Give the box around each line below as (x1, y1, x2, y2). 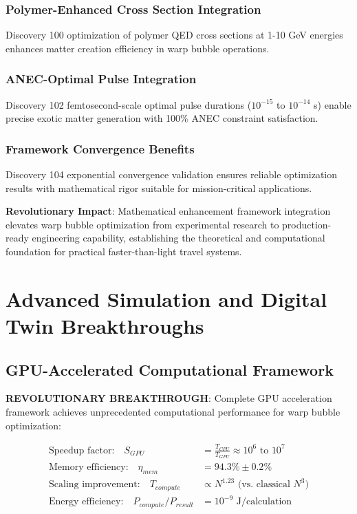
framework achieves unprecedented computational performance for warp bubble (6, 404, 340, 418)
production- (282, 217, 332, 231)
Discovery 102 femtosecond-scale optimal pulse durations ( (6, 97, 252, 111)
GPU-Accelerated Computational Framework (6, 358, 334, 380)
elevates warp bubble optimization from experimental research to (6, 217, 279, 231)
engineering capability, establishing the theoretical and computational (32, 231, 325, 245)
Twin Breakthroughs (6, 311, 204, 339)
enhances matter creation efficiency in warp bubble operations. (6, 41, 270, 55)
